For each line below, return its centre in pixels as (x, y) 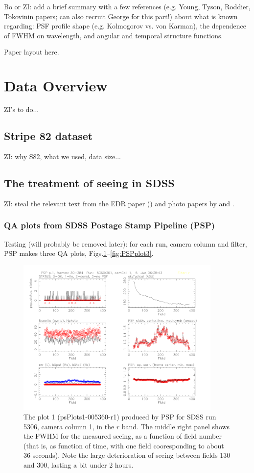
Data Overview (56, 86)
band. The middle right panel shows (176, 426)
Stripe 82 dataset (48, 136)
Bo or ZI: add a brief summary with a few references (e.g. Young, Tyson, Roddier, (127, 6)
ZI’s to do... (22, 109)
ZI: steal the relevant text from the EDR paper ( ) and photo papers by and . (119, 203)
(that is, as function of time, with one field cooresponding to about (124, 445)
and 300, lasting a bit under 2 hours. (79, 465)
